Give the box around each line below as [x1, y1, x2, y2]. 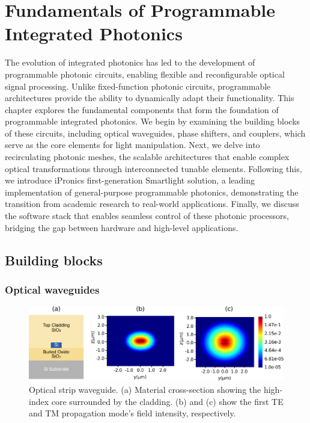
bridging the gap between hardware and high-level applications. [5, 221, 239, 233]
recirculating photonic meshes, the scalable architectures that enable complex [5, 150, 290, 163]
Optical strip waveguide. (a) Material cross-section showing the [29, 383, 261, 395]
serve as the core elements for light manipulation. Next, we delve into [5, 138, 260, 151]
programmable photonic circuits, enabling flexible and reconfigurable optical [5, 67, 285, 80]
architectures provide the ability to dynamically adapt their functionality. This [5, 91, 294, 104]
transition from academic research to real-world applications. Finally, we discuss [5, 197, 299, 210]
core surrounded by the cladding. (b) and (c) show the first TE [51, 395, 284, 407]
